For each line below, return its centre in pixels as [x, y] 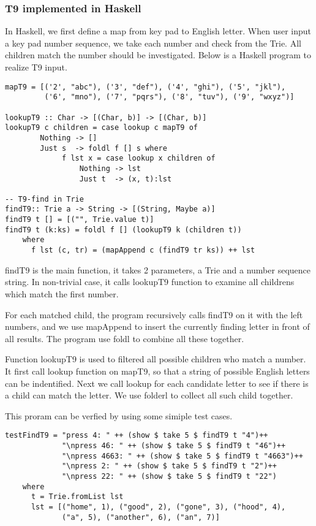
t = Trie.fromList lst [77, 497]
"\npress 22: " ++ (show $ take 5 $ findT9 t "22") [169, 476]
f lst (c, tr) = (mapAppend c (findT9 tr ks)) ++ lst [143, 250]
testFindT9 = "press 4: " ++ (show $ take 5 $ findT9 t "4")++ [137, 436]
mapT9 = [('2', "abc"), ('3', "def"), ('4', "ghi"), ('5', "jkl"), [145, 87]
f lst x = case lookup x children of [139, 158]
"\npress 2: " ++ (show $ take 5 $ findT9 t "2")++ [169, 466]
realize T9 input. [36, 67]
